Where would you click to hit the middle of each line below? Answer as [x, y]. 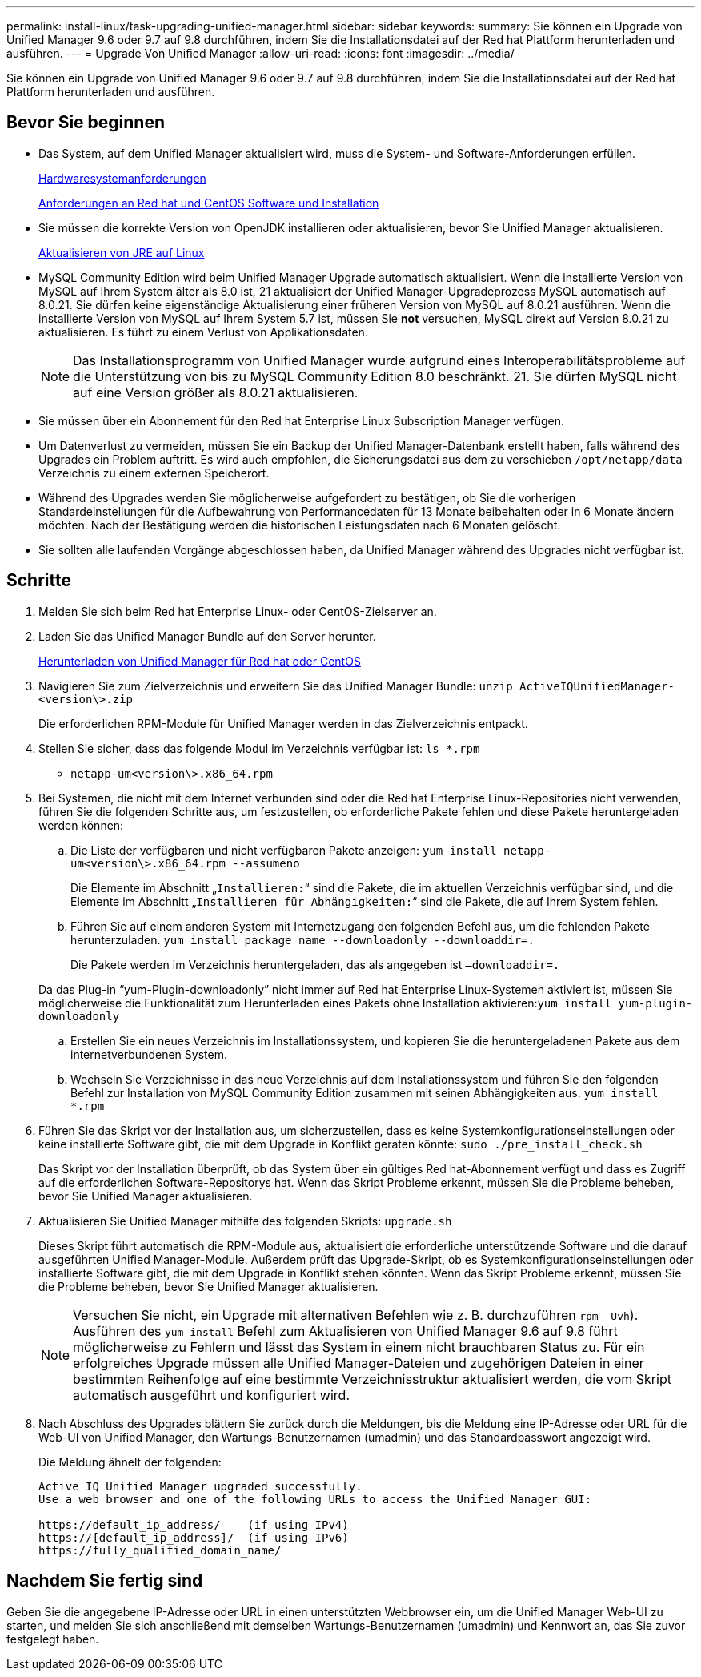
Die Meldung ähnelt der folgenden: [130, 1462]
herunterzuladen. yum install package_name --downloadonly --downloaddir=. [302, 939]
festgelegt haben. [53, 1639]
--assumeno [266, 863]
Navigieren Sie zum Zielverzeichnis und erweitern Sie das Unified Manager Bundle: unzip [276, 686]
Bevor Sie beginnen [86, 123]
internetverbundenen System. [149, 1054]
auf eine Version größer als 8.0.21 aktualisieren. [216, 392]
